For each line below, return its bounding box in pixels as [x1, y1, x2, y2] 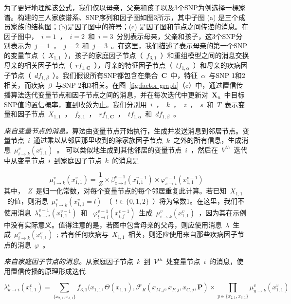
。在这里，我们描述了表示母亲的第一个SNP [111, 40, 248, 51]
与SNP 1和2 [209, 70, 245, 80]
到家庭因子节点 [54, 155, 102, 165]
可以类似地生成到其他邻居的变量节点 [66, 144, 182, 154]
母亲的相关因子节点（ [4, 60, 72, 70]
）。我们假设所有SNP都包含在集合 [52, 70, 158, 80]
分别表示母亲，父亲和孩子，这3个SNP [116, 31, 236, 41]
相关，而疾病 [4, 80, 45, 90]
